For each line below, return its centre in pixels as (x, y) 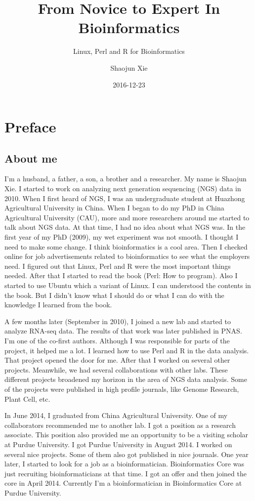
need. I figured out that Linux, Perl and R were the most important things (118, 266)
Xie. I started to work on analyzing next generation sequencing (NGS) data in (123, 188)
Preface (30, 127)
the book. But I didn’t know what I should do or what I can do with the (114, 295)
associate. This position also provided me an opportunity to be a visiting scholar (127, 435)
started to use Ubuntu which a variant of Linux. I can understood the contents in (128, 285)
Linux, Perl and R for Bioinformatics (129, 51)
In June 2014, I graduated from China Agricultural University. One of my (116, 415)
